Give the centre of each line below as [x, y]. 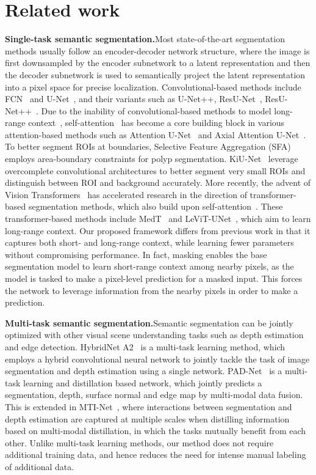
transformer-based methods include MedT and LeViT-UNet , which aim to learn [158, 219]
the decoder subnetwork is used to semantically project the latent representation [155, 74]
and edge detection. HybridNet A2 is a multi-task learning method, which [145, 346]
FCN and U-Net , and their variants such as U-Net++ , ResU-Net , [134, 99]
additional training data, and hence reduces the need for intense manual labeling [156, 455]
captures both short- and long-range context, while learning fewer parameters [149, 242]
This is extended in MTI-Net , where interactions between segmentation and [149, 406]
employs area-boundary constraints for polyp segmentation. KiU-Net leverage [152, 159]
